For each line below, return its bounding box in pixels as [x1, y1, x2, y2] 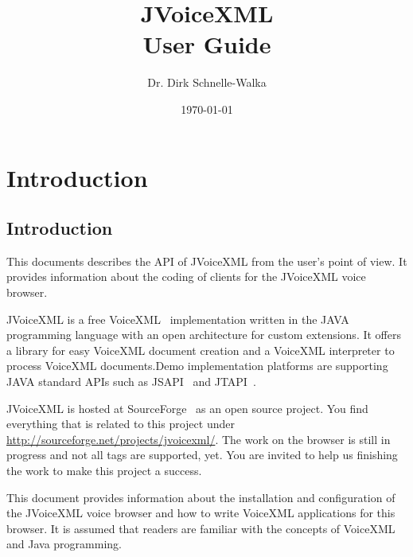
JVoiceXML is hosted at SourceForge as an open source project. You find [6, 399, 368, 416]
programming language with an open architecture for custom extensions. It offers [6, 326, 401, 343]
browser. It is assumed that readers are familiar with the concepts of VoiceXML [6, 520, 395, 536]
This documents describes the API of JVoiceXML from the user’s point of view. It [6, 252, 407, 269]
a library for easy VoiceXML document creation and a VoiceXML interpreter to [6, 341, 395, 358]
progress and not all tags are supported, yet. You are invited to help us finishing [6, 446, 398, 463]
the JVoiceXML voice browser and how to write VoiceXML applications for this [6, 504, 395, 521]
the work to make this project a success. [6, 462, 202, 479]
